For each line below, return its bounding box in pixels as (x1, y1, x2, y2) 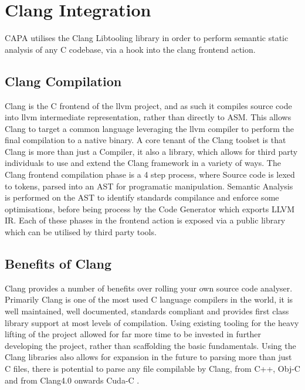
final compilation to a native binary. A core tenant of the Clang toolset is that (5, 134, 286, 146)
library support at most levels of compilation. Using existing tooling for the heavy (5, 316, 299, 328)
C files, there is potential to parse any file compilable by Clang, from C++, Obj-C (5, 362, 300, 374)
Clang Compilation (5, 72, 122, 90)
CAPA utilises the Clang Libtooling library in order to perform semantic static (5, 32, 289, 44)
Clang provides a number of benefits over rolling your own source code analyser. (5, 282, 293, 294)
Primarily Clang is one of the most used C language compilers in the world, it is (5, 293, 293, 306)
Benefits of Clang (5, 255, 111, 273)
